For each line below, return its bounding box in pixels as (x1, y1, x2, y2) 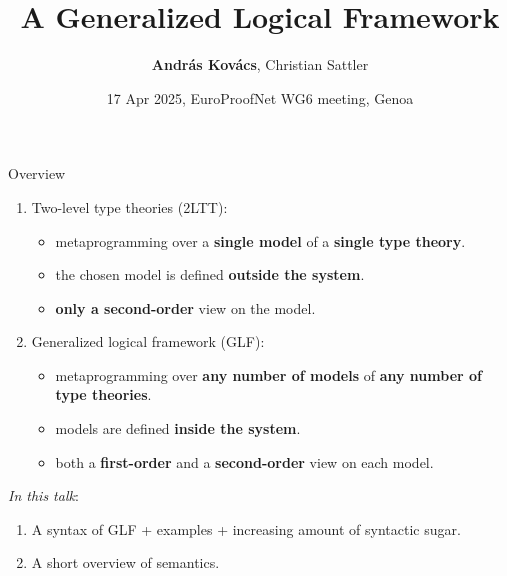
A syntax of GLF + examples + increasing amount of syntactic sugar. (31, 518, 461, 539)
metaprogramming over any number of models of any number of (55, 364, 483, 385)
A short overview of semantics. (31, 552, 220, 573)
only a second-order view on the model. (55, 297, 316, 318)
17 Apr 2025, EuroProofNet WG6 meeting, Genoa (106, 87, 414, 108)
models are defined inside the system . (55, 418, 301, 439)
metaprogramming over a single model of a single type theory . (55, 230, 466, 251)
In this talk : (8, 485, 79, 506)
